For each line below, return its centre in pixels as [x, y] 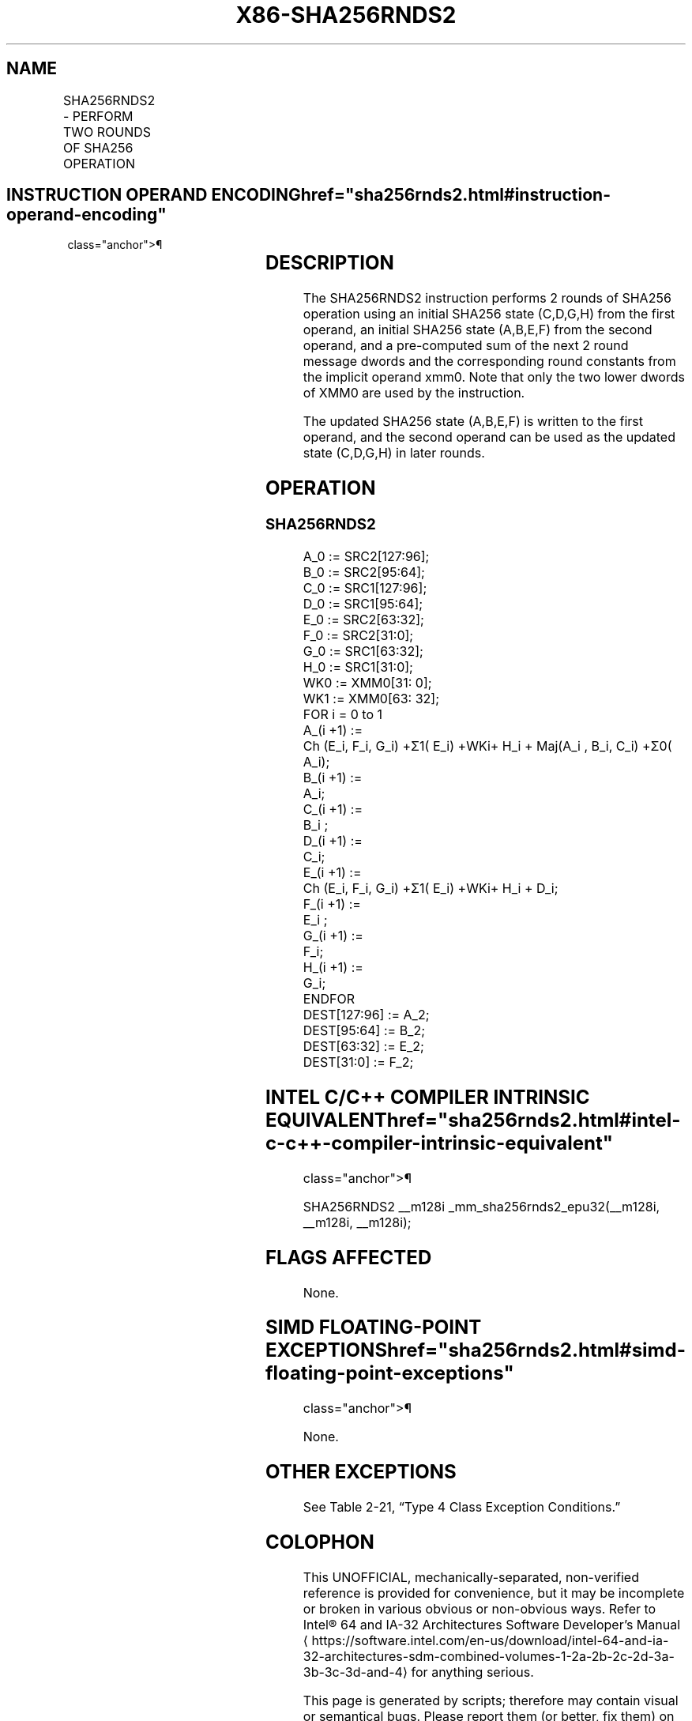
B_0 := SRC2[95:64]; [364, 572]
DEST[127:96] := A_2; [366, 1014]
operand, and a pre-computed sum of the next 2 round [466, 346]
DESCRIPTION [329, 263]
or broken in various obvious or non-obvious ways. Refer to [480, 1608]
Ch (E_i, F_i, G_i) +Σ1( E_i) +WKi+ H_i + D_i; [431, 888]
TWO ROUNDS [107, 132]
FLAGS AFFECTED [348, 1257]
